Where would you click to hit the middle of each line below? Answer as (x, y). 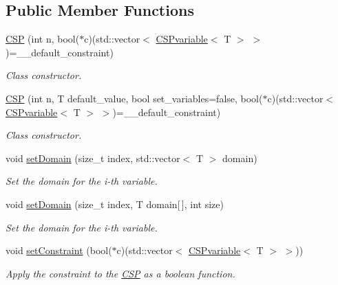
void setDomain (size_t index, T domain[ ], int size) (115, 204)
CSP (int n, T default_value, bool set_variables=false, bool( (134, 98)
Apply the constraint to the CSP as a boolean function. (120, 273)
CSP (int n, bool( (43, 39)
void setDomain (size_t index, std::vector (93, 158)
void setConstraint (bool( (59, 250)
